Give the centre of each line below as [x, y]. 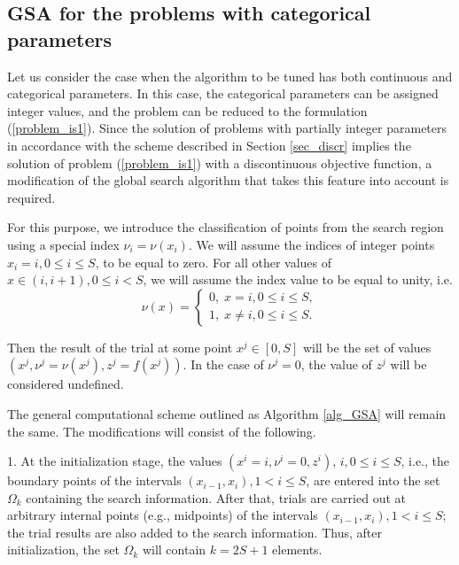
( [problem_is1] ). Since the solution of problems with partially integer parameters [227, 128]
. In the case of [223, 364]
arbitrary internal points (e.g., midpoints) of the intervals [163, 515]
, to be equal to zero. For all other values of [214, 262]
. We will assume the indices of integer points [311, 244]
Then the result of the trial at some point [120, 347]
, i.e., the [425, 461]
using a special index [63, 244]
